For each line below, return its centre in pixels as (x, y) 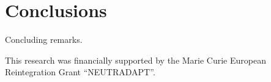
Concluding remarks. (44, 39)
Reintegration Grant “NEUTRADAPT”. (80, 72)
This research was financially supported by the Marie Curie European (135, 60)
